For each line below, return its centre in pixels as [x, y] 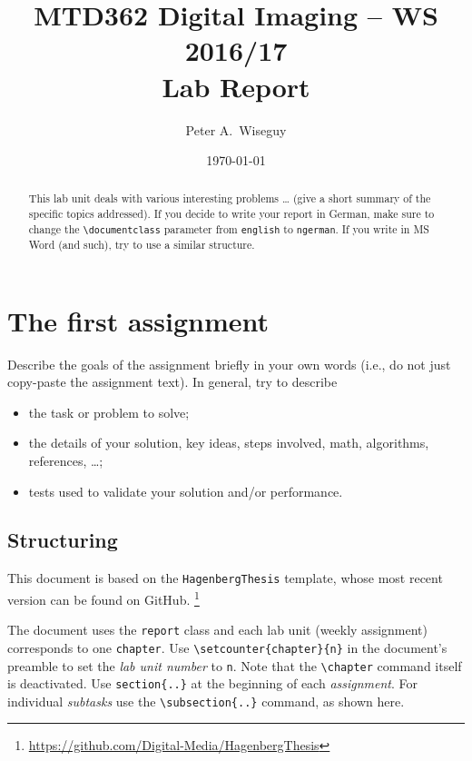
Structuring [63, 540]
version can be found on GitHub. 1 [103, 598]
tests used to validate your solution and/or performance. [186, 491]
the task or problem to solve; [109, 412]
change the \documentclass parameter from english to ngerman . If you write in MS [229, 228]
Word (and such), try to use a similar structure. [142, 244]
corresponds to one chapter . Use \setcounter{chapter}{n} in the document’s [227, 647]
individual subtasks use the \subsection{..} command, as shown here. [206, 701]
